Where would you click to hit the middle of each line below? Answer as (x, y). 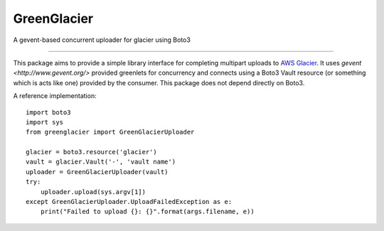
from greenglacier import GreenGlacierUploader (110, 132)
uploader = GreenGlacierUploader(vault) (97, 172)
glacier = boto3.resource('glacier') (92, 152)
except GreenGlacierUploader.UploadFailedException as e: (129, 202)
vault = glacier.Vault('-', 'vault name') (101, 162)
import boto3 (48, 112)
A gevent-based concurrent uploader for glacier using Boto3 (102, 40)
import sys (45, 122)
